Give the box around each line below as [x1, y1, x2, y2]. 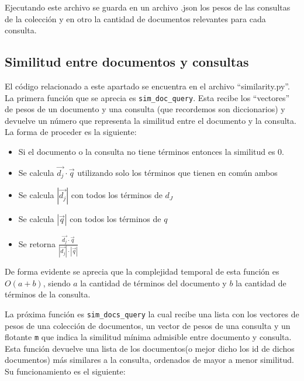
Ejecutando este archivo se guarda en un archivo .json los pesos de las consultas [5, 1, 291, 13]
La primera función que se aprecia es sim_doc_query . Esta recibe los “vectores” [5, 91, 290, 103]
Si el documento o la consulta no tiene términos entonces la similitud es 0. [18, 146, 285, 158]
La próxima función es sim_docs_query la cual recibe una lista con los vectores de [5, 307, 299, 320]
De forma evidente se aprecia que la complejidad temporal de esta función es [5, 265, 279, 278]
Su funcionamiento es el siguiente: [5, 365, 126, 377]
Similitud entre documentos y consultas [5, 53, 249, 71]
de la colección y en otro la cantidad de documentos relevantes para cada [5, 12, 266, 25]
